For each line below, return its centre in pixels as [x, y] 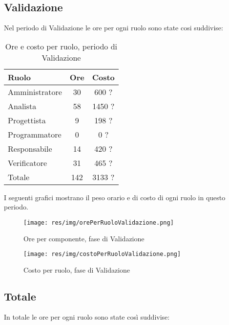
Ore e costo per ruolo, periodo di [61, 46]
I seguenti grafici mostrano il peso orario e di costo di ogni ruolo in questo [115, 197]
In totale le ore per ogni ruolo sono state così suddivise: [87, 316]
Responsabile [30, 148]
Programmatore [35, 134]
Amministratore [35, 92]
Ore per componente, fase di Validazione [84, 238]
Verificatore [28, 162]
